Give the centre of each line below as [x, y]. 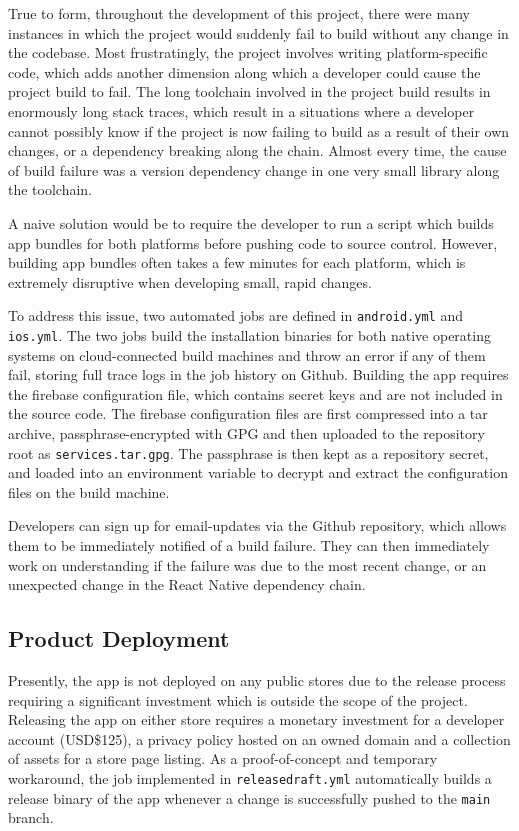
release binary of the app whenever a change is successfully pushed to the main [249, 797]
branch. [31, 817]
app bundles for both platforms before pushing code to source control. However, [253, 242]
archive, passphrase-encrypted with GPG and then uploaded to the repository [246, 433]
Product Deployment [119, 638]
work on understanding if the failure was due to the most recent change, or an [247, 564]
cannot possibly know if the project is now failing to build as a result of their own [259, 130]
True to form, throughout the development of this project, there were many [239, 13]
